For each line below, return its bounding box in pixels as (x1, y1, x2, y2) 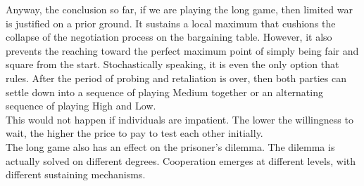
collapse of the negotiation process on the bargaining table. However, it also (6, 29, 332, 44)
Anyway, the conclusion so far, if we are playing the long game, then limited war (6, 2, 353, 16)
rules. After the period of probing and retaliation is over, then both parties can (6, 70, 346, 85)
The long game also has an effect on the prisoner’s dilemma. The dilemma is (6, 139, 335, 154)
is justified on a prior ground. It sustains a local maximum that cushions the (6, 15, 336, 30)
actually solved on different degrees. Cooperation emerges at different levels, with (6, 153, 356, 168)
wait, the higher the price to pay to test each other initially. (6, 126, 263, 140)
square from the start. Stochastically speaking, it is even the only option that (6, 57, 339, 72)
